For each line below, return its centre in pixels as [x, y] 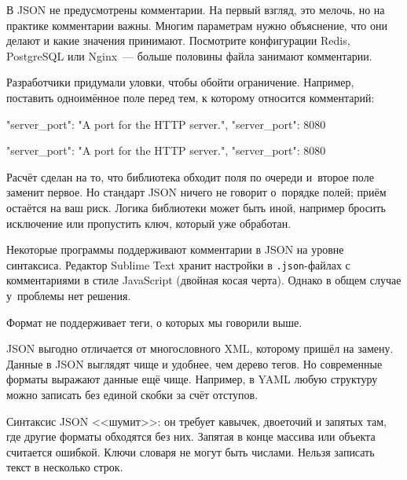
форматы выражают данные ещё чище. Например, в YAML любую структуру [192, 379]
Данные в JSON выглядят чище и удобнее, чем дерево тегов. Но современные [194, 363]
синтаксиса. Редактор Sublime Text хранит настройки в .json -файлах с [178, 264]
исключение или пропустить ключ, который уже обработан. [149, 223]
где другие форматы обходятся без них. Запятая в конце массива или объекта [191, 436]
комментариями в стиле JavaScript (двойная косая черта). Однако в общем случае [204, 280]
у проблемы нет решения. [69, 295]
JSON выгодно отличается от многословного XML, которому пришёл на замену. [200, 348]
